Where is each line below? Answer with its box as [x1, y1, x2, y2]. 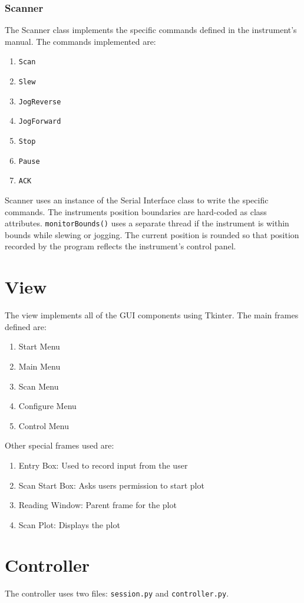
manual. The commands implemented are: [5, 35, 156, 47]
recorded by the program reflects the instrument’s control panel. [5, 240, 236, 252]
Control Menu [18, 419, 70, 431]
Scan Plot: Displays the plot [18, 518, 120, 530]
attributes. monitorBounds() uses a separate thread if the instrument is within [5, 217, 289, 229]
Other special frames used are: [5, 439, 114, 452]
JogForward [18, 117, 61, 126]
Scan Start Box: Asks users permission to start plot [18, 479, 204, 491]
